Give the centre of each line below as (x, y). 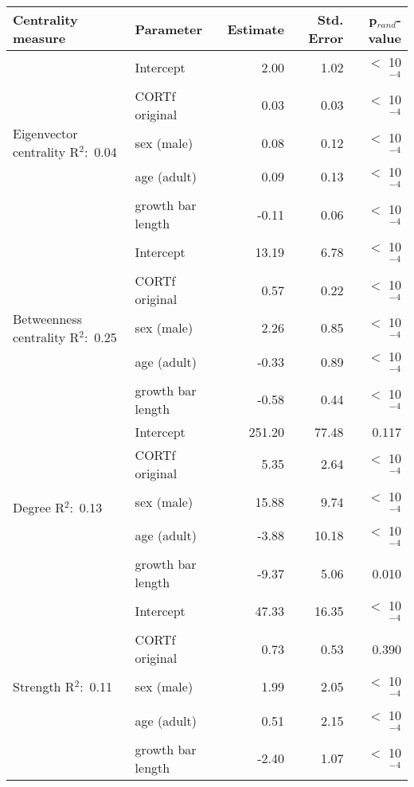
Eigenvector (45, 134)
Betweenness (48, 318)
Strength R (44, 687)
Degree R (39, 507)
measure (39, 38)
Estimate (256, 29)
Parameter (169, 29)
